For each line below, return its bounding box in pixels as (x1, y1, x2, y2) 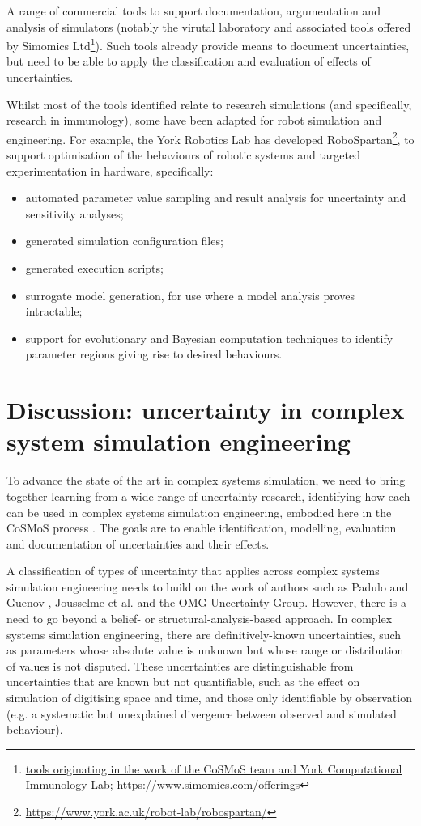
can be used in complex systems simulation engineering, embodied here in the (6, 503, 392, 520)
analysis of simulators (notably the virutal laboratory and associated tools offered (6, 18, 411, 35)
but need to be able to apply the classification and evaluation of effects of (6, 53, 371, 70)
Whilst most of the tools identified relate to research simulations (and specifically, (6, 95, 412, 112)
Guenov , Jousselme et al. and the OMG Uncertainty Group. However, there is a (6, 594, 406, 611)
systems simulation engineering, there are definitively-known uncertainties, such (6, 625, 402, 642)
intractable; (25, 303, 83, 320)
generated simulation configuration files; (25, 232, 223, 249)
